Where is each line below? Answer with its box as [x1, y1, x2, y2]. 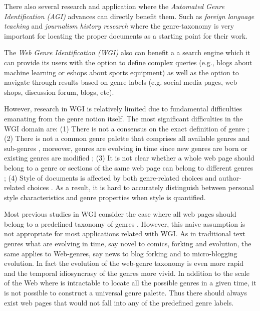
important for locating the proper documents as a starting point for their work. [4, 30, 247, 41]
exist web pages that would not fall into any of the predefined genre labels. [4, 297, 234, 307]
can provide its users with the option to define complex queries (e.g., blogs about [4, 57, 252, 67]
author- [218, 172, 241, 183]
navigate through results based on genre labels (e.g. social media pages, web [4, 77, 237, 87]
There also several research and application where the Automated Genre [4, 1, 224, 11]
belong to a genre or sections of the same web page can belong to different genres [4, 162, 253, 173]
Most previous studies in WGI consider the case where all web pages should [4, 209, 236, 219]
